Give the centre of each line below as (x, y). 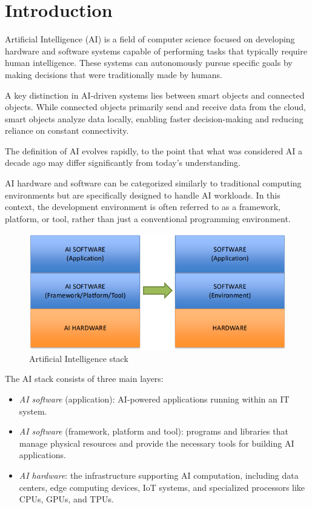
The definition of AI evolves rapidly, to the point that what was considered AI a (154, 150)
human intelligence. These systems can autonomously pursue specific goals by (149, 63)
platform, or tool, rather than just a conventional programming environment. (148, 218)
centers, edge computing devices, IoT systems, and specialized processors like (162, 487)
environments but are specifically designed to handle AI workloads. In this (143, 195)
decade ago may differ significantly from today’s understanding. (123, 163)
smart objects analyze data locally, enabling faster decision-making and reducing (154, 118)
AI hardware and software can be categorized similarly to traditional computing (153, 183)
